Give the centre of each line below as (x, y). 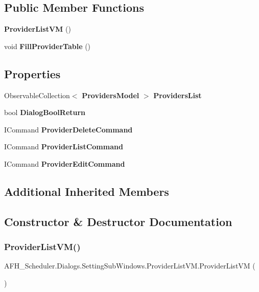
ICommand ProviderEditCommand (65, 163)
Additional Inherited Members (87, 191)
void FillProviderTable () (48, 46)
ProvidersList (178, 95)
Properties (32, 73)
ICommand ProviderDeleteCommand (68, 129)
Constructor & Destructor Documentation (118, 221)
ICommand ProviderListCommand (64, 147)
